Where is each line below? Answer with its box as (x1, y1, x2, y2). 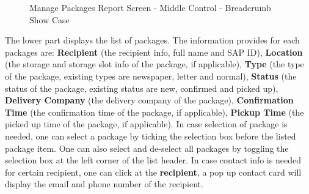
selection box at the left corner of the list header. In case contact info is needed (5, 154, 301, 166)
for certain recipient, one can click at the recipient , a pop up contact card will (5, 165, 302, 178)
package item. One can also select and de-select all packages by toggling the (5, 141, 289, 154)
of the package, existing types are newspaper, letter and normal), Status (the (5, 69, 297, 82)
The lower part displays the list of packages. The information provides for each (5, 34, 300, 47)
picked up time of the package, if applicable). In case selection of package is (5, 118, 288, 130)
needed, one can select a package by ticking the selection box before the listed (5, 129, 296, 142)
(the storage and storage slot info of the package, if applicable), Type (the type (5, 58, 304, 70)
